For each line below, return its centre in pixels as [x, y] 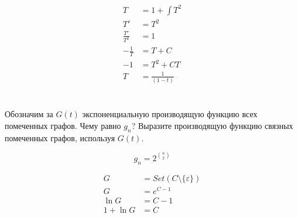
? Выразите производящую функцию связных [212, 126]
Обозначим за [29, 114]
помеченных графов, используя [60, 137]
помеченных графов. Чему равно [63, 126]
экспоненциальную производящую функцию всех [170, 114]
